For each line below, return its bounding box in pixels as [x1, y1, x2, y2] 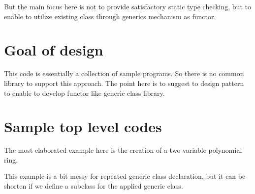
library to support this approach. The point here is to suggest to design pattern [4, 78, 244, 88]
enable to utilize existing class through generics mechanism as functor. [4, 11, 216, 21]
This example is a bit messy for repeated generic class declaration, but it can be [4, 171, 246, 181]
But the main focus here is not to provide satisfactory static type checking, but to [4, 1, 251, 11]
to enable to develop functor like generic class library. [4, 87, 165, 98]
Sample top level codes [4, 116, 162, 137]
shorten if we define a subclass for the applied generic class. [4, 181, 183, 191]
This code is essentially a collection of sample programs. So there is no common [4, 68, 244, 79]
